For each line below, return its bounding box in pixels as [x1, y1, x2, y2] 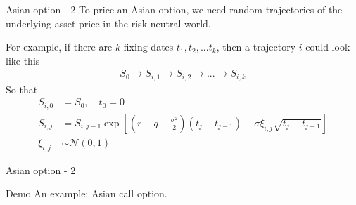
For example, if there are [6, 39, 113, 54]
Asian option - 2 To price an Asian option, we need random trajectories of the [6, 2, 343, 16]
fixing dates [123, 39, 174, 54]
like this [6, 53, 40, 67]
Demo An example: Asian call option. [6, 186, 167, 201]
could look [305, 39, 350, 54]
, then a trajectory [216, 39, 296, 54]
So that [6, 81, 38, 96]
